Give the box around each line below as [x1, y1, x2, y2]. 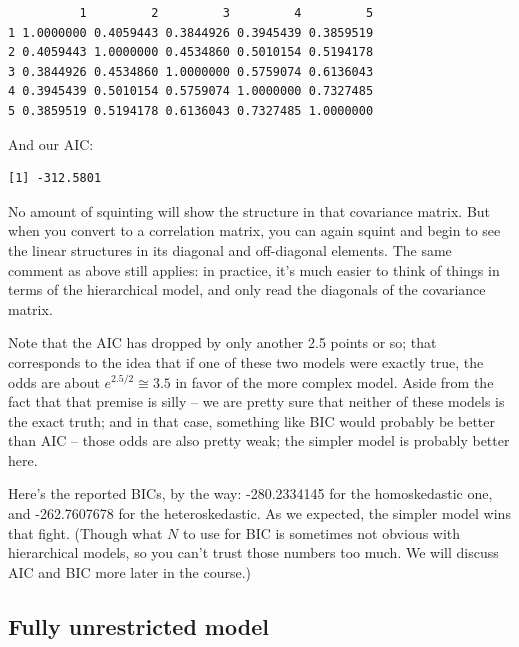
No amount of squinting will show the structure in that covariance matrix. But [8, 200, 491, 221]
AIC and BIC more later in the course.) [8, 561, 252, 582]
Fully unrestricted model [8, 610, 269, 641]
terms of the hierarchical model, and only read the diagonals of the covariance [8, 279, 486, 300]
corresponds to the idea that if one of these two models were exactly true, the [8, 351, 484, 372]
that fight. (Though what [8, 522, 163, 543]
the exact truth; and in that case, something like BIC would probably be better [8, 410, 495, 431]
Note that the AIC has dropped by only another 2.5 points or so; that [8, 332, 437, 353]
